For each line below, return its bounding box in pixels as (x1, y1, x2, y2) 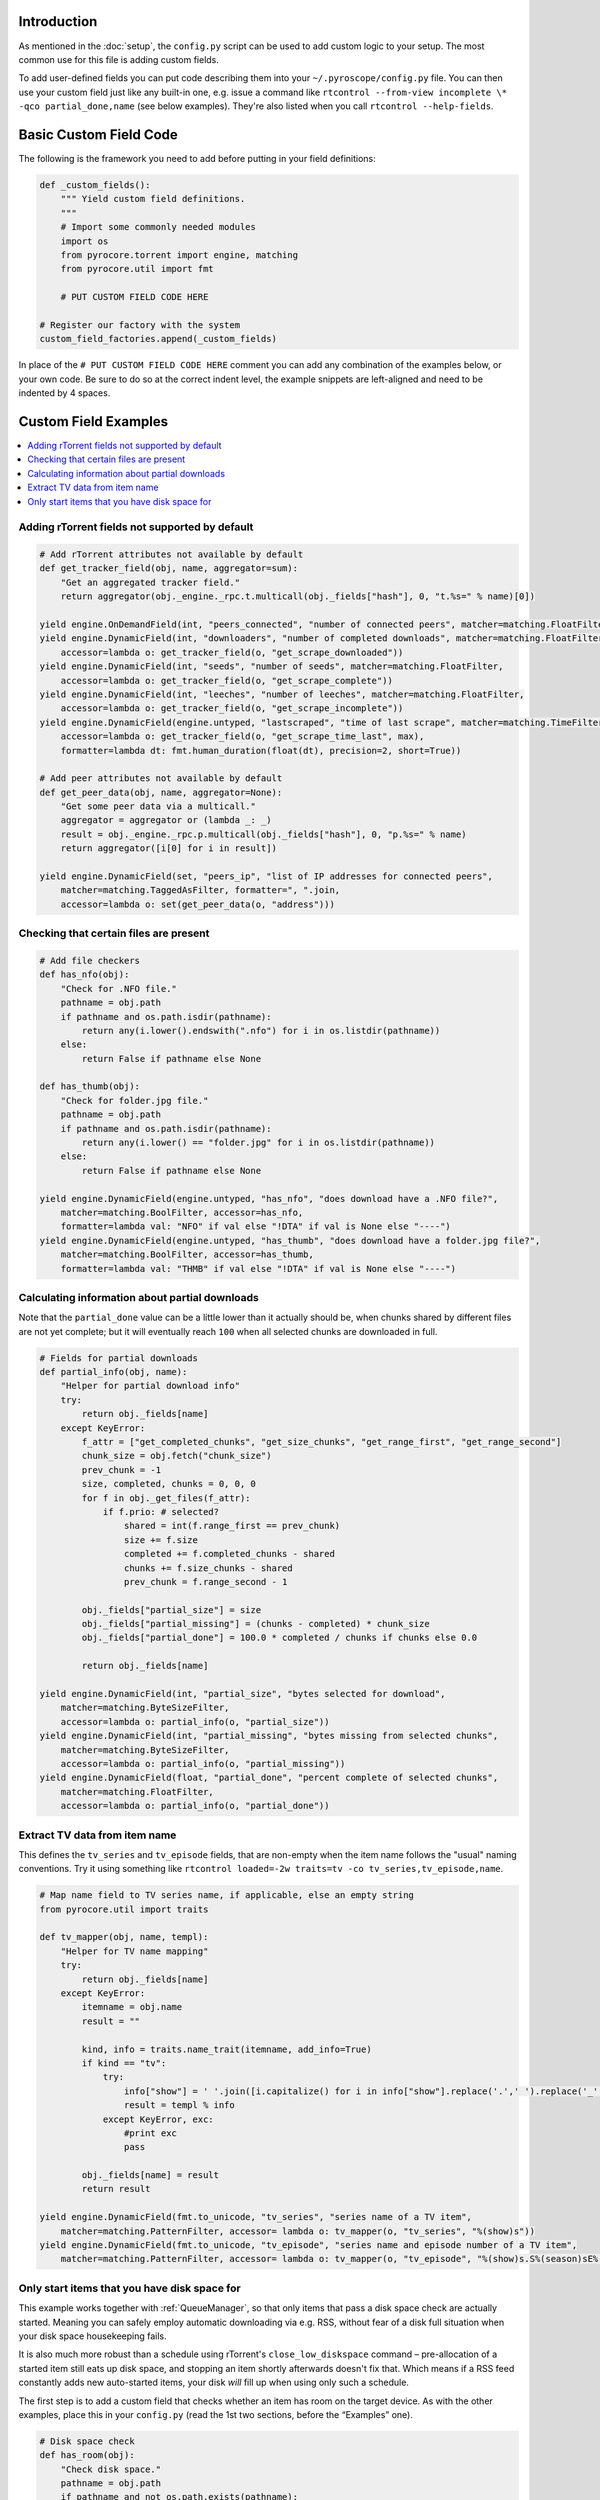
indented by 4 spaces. (18, 387, 111, 399)
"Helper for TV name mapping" (60, 1945, 209, 1957)
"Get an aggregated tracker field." (60, 576, 240, 588)
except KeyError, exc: (102, 2113, 214, 2125)
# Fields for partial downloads (39, 1352, 199, 1364)
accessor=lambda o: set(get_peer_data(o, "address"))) (60, 898, 335, 910)
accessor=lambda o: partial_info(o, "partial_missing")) (60, 1758, 346, 1769)
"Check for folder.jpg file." (60, 1095, 209, 1106)
